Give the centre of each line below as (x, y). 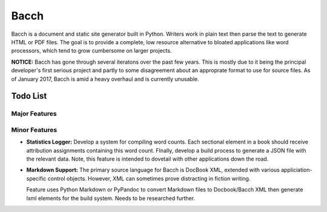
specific (36, 178)
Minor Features (34, 130)
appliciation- (296, 170)
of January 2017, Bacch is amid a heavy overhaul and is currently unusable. (105, 79)
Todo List (29, 96)
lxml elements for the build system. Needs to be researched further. (111, 198)
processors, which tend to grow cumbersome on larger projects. (91, 51)
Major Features (34, 114)
